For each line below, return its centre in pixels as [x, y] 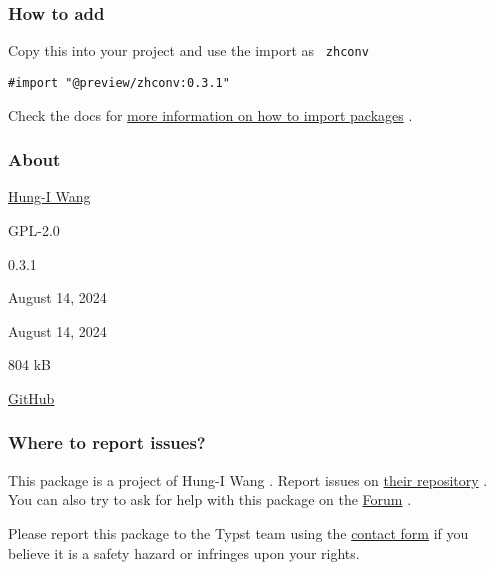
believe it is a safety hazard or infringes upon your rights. [184, 552]
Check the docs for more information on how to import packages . [210, 114]
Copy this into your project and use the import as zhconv [188, 50]
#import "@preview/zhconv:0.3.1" [119, 82]
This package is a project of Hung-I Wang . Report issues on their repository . [248, 479]
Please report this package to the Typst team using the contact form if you [238, 532]
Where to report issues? [107, 442]
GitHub [31, 397]
